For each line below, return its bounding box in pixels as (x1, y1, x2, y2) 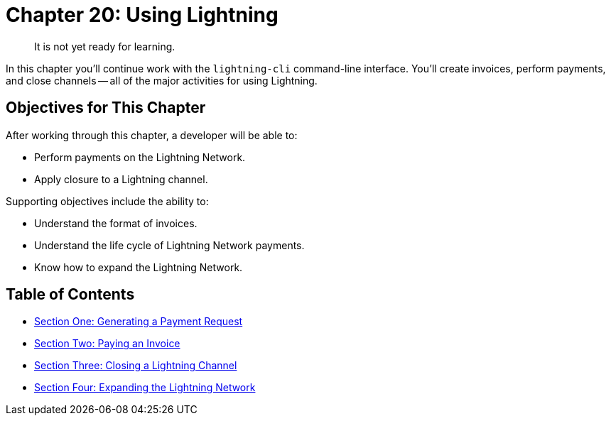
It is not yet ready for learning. (34, 40, 175, 53)
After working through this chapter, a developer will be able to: (6, 129, 298, 141)
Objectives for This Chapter (6, 99, 206, 117)
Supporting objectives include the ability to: (6, 195, 209, 207)
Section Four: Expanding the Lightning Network (34, 381, 256, 394)
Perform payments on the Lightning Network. (34, 151, 246, 163)
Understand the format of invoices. (34, 217, 198, 229)
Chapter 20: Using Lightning (6, 3, 279, 27)
